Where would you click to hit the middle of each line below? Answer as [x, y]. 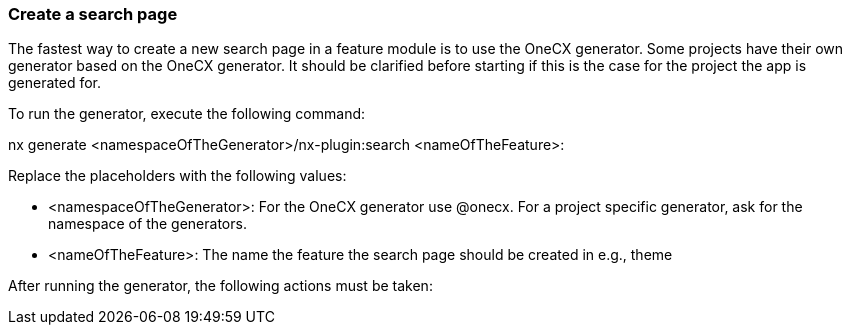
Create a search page [93, 14]
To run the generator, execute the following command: [187, 114]
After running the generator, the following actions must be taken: [220, 286]
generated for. [55, 83]
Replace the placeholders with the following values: [177, 176]
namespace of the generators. [147, 224]
